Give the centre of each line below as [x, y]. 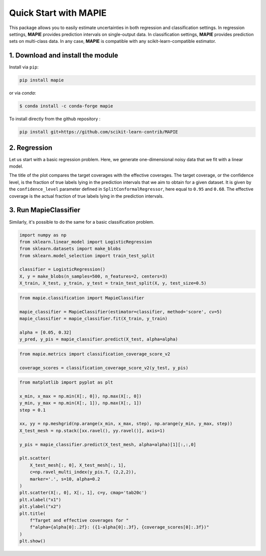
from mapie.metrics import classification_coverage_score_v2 [95, 354]
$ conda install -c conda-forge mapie [66, 106]
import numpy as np [43, 235]
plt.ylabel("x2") [40, 507]
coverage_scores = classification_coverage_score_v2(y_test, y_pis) [104, 368]
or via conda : [23, 93]
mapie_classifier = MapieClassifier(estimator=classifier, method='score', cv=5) [121, 312]
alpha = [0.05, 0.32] [46, 332]
